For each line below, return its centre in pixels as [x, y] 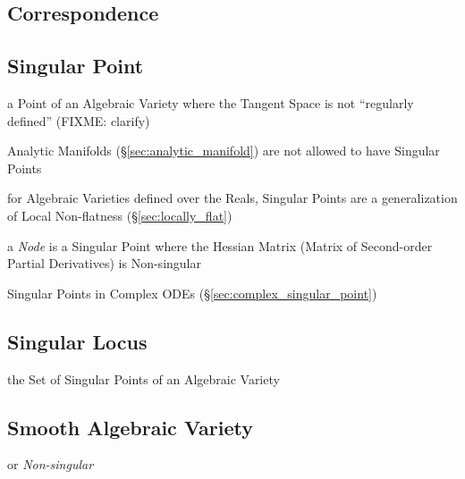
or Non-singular [51, 464]
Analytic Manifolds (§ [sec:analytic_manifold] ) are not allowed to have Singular [224, 151]
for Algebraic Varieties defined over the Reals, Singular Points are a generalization [232, 198]
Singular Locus [77, 341]
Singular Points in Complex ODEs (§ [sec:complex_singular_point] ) [192, 293]
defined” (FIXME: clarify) [79, 120]
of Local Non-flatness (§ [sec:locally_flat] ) [120, 215]
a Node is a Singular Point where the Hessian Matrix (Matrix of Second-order [220, 245]
